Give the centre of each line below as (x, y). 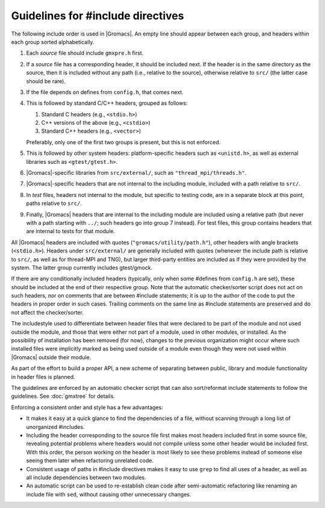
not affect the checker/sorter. (48, 312)
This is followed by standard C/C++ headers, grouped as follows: (107, 103)
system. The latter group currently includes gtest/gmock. (82, 268)
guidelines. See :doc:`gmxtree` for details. (63, 396)
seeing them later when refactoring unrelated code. (90, 460)
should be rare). (46, 81)
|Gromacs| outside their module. (51, 357)
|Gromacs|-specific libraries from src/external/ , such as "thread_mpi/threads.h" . (136, 173)
